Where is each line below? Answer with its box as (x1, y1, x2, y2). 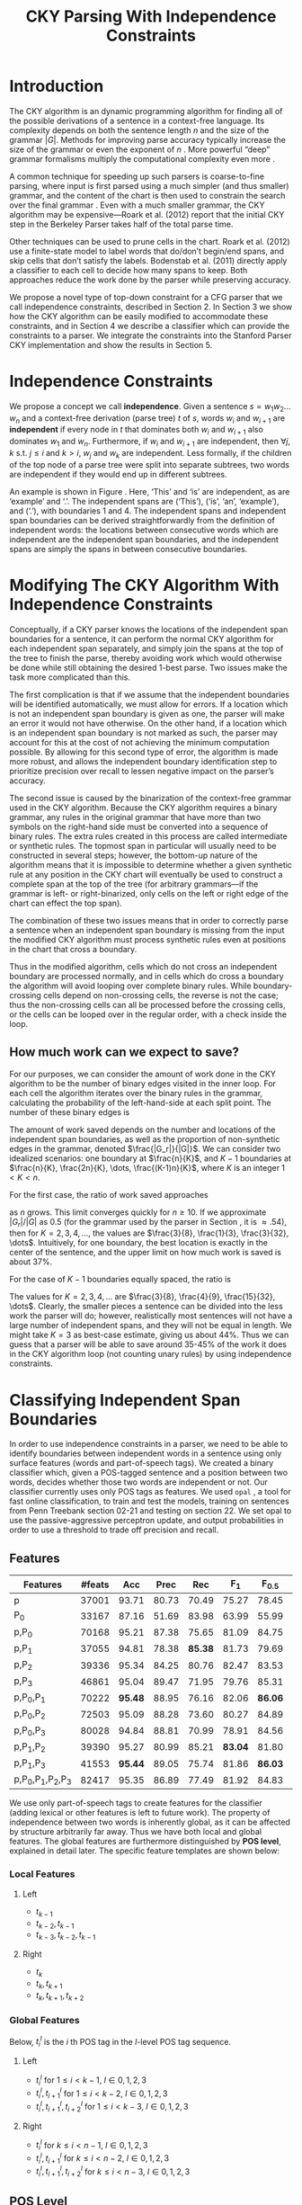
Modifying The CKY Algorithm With (9, 576, 280, 595)
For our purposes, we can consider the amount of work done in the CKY (9, 1068, 277, 1079)
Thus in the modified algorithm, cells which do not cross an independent (9, 960, 278, 972)
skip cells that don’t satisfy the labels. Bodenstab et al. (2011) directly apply (9, 254, 288, 266)
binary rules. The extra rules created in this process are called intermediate (9, 830, 288, 842)
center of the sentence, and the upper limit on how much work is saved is (9, 1247, 281, 1258)
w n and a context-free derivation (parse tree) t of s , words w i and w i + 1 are (9, 412, 286, 425)
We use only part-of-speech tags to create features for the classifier (9, 1798, 262, 1808)
